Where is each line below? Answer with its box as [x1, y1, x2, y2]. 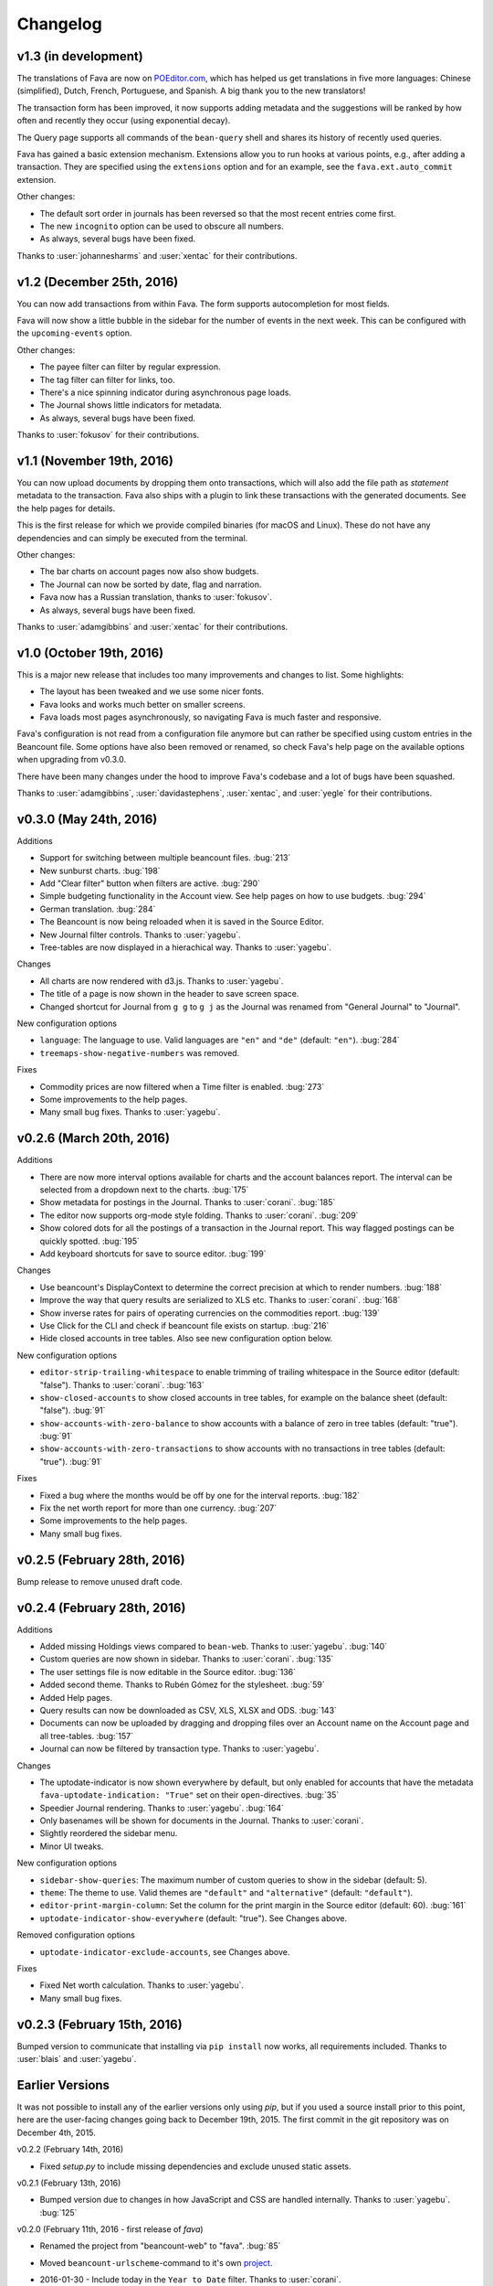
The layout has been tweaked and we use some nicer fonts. [39, 686, 265, 697]
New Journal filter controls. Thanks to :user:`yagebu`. [39, 929, 241, 940]
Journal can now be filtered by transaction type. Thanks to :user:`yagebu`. [39, 1743, 320, 1755]
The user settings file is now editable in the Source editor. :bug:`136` [39, 1666, 297, 1677]
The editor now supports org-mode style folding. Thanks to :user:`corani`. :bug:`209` [39, 1210, 359, 1221]
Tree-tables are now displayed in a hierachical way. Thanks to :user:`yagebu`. [39, 942, 332, 953]
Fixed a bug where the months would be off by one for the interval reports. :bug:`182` [39, 1490, 361, 1501]
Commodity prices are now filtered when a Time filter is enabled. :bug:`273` [39, 1081, 325, 1092]
